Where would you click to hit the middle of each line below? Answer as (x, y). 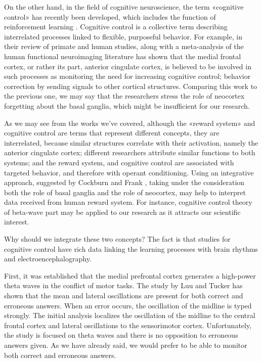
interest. (17, 222)
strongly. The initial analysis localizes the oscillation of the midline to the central (130, 315)
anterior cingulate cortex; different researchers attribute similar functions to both (130, 152)
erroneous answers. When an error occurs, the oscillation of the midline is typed (128, 305)
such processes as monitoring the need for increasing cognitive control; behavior (127, 76)
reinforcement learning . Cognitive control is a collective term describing (116, 27)
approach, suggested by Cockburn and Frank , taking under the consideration (124, 182)
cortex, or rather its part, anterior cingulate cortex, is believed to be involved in (128, 66)
